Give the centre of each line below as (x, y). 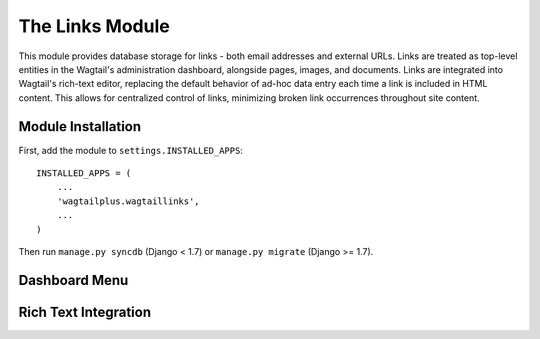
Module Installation (80, 126)
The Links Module (94, 26)
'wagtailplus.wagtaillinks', (128, 201)
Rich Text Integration (85, 311)
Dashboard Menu (73, 280)
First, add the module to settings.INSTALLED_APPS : (131, 150)
